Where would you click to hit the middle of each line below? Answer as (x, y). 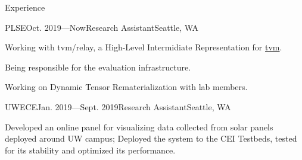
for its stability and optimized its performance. (90, 150)
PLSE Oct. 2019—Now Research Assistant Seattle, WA (102, 27)
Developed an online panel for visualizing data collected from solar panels (139, 127)
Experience (25, 7)
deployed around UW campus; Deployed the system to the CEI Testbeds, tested (151, 138)
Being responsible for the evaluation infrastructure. (98, 67)
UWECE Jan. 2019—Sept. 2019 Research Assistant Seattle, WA (118, 106)
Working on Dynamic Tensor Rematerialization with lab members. (126, 87)
